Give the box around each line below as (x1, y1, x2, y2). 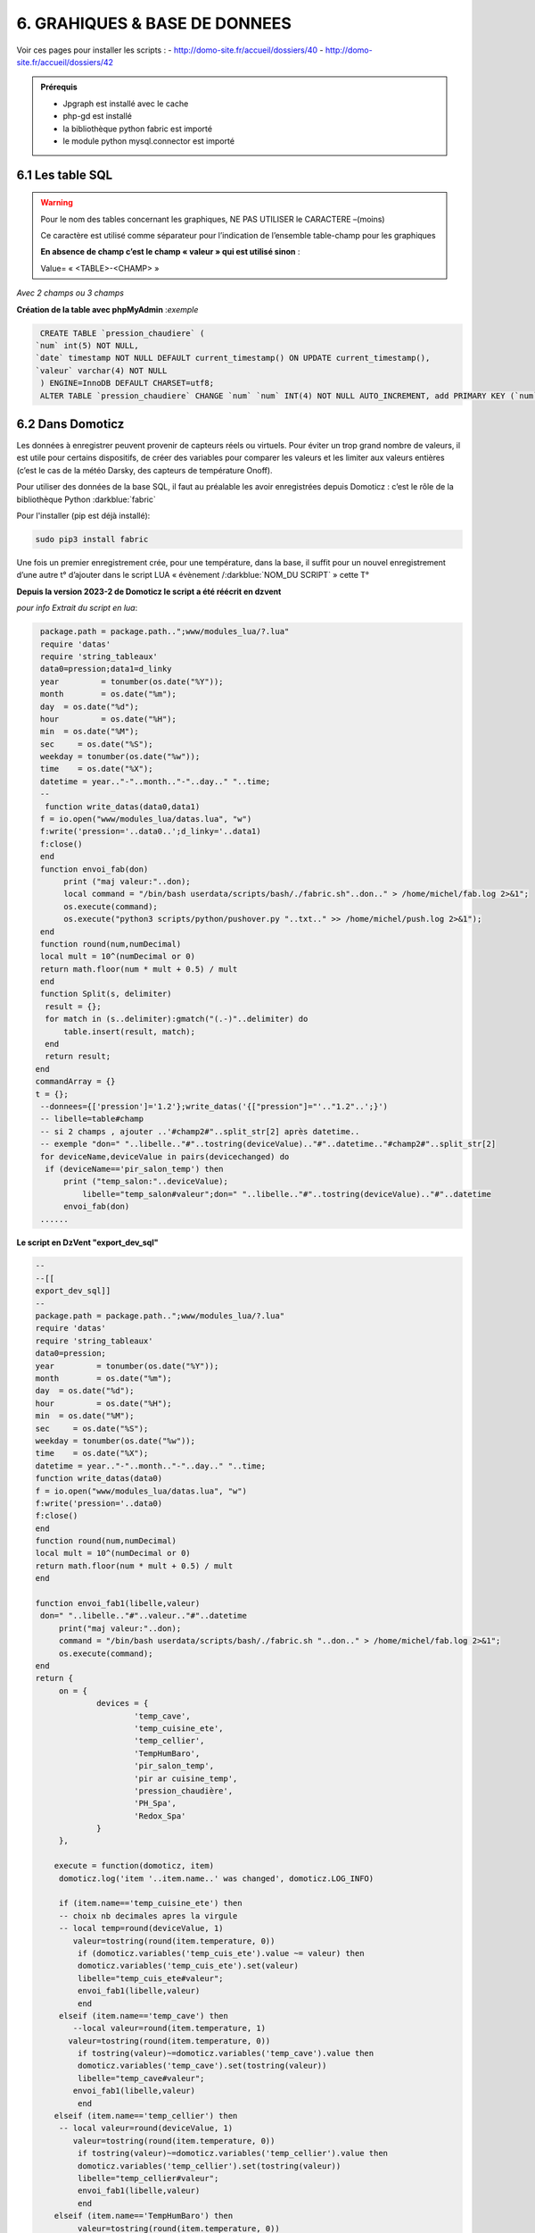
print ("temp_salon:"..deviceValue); (63, 1176, 229, 1187)
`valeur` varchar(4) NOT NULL (35, 365, 168, 375)
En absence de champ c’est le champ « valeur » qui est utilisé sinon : (40, 247, 300, 257)
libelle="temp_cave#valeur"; (77, 2073, 205, 2083)
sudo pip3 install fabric (35, 534, 149, 545)
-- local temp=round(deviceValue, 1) (58, 1923, 224, 1934)
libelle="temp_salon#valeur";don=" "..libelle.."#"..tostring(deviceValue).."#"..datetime (81, 1189, 492, 1199)
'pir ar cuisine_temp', (134, 1773, 238, 1784)
